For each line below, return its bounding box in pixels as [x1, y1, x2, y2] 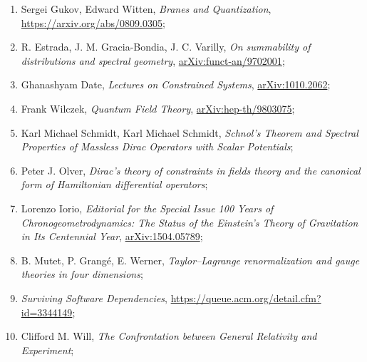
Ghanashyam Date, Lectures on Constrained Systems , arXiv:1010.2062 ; [21, 77, 331, 92]
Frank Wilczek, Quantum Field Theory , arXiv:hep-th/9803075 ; [21, 100, 295, 115]
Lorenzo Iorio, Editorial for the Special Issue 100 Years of [21, 200, 274, 215]
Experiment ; [21, 342, 74, 357]
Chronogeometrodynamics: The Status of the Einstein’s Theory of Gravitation [21, 214, 358, 229]
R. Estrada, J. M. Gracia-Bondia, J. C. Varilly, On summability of [21, 39, 311, 54]
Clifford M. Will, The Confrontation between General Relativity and [21, 329, 317, 343]
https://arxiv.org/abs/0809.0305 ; [21, 15, 165, 30]
